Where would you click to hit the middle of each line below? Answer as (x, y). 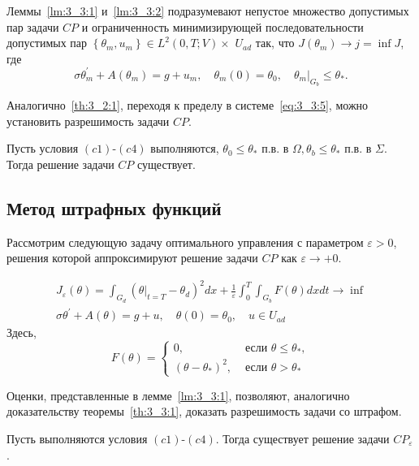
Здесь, (22, 332)
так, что (275, 43)
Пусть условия (43, 148)
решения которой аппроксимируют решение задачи (132, 258)
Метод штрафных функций (114, 207)
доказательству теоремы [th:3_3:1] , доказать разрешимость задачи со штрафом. (204, 411)
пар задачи (33, 26)
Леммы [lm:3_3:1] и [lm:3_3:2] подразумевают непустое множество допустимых (208, 11)
